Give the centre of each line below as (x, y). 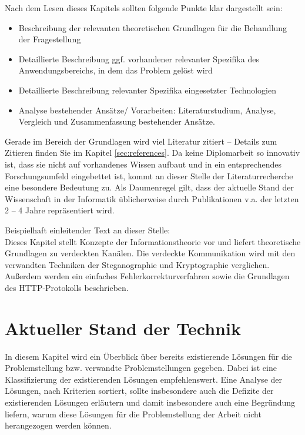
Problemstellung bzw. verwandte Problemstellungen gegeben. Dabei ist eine (141, 368)
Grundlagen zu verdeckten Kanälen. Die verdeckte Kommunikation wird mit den (150, 253)
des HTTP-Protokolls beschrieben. (67, 287)
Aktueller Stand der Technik (123, 328)
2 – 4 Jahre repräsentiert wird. (60, 210)
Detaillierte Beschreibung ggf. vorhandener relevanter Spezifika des (139, 58)
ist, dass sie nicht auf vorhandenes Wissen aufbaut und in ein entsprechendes (143, 164)
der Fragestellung (50, 39)
